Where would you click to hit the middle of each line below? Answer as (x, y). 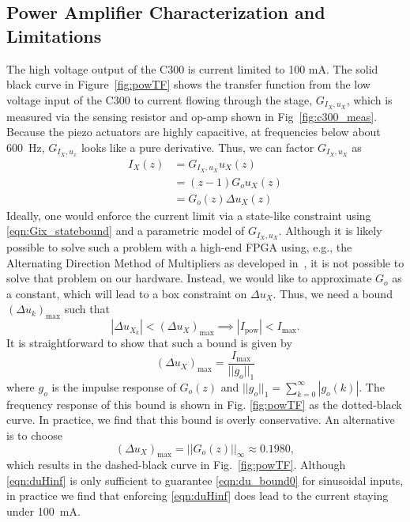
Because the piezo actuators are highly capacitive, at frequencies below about (194, 132)
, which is (369, 99)
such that (87, 309)
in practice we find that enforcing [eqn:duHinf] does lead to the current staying (197, 496)
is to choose (34, 435)
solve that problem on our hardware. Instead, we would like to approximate (189, 278)
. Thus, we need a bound (333, 293)
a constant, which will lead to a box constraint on (127, 293)
